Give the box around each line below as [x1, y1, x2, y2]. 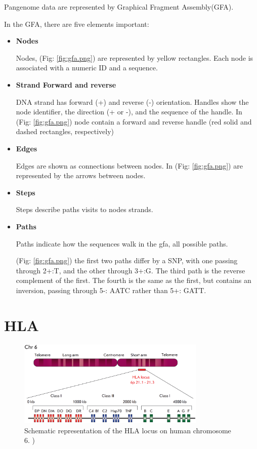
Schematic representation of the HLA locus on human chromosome [24, 425, 231, 435]
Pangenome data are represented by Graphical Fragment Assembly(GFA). [4, 2, 234, 12]
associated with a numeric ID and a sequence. [16, 62, 158, 73]
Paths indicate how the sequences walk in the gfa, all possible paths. [16, 238, 228, 249]
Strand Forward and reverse [16, 79, 116, 90]
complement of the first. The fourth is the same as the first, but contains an [16, 275, 251, 285]
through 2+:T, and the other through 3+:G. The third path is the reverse [16, 265, 245, 275]
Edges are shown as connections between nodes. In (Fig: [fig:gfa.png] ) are [16, 160, 243, 171]
